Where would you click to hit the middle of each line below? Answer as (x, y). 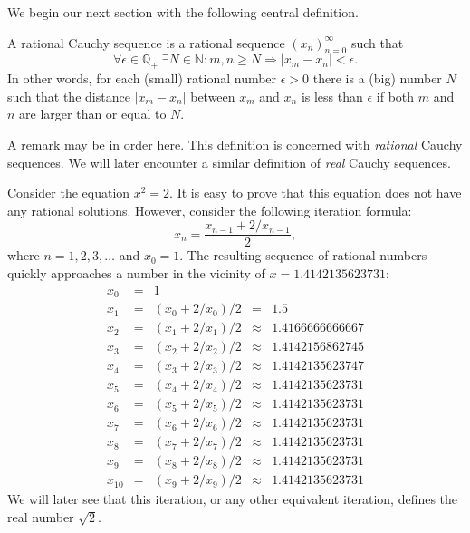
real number (41, 516)
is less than (332, 96)
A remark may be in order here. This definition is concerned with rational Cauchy (235, 144)
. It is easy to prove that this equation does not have (316, 193)
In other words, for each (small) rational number (142, 78)
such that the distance (69, 96)
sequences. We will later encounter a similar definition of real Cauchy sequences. (229, 162)
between (213, 96)
